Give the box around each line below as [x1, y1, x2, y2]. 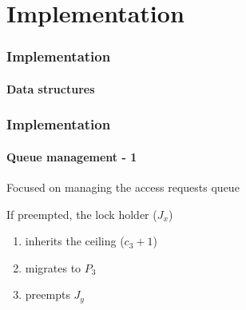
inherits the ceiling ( [25, 232, 125, 249]
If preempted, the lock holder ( [6, 205, 157, 222]
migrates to [25, 259, 81, 276]
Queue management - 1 [6, 148, 137, 165]
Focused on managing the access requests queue [6, 179, 240, 196]
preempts [25, 286, 70, 303]
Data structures [6, 80, 95, 97]
